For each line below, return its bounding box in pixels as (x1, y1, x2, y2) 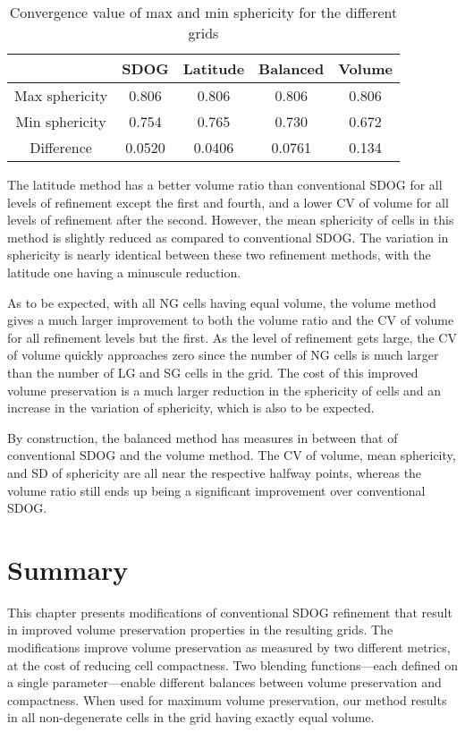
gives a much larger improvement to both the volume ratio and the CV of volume (7, 311, 454, 329)
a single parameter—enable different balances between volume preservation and (7, 673, 442, 692)
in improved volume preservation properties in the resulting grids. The (7, 620, 393, 639)
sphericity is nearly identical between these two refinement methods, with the (7, 245, 431, 264)
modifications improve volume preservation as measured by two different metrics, (7, 638, 451, 656)
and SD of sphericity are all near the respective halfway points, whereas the (7, 463, 422, 481)
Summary (7, 550, 129, 587)
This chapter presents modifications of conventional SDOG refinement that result (7, 602, 452, 621)
